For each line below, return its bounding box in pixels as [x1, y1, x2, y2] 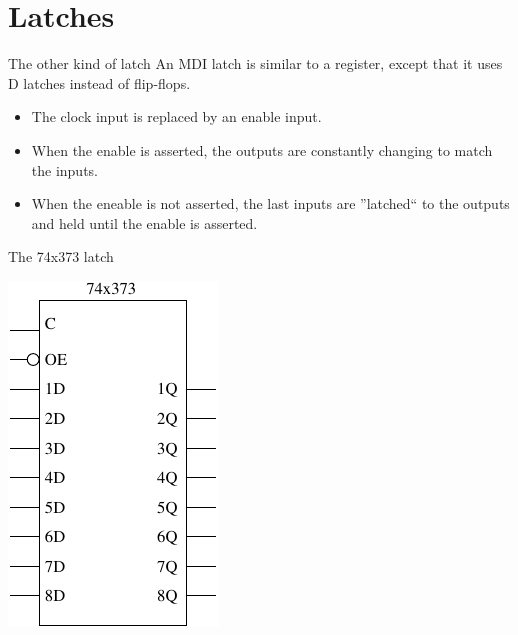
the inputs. [31, 159, 99, 180]
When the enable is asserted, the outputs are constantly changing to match [31, 139, 493, 160]
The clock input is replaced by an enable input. [31, 106, 322, 127]
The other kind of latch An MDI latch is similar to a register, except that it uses [8, 53, 503, 74]
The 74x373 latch [8, 246, 114, 267]
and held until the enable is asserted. [31, 212, 258, 233]
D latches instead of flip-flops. [8, 72, 191, 93]
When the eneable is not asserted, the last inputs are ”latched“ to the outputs [31, 193, 510, 214]
